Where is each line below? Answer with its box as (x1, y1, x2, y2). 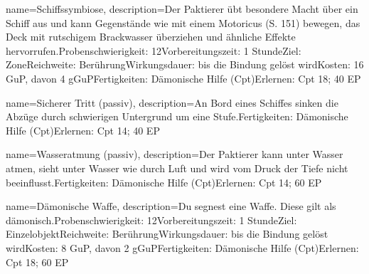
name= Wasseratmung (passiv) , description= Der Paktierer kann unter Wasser (6, 147, 343, 162)
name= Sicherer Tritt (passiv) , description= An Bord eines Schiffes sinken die (6, 95, 338, 110)
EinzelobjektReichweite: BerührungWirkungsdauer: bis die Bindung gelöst (6, 226, 328, 241)
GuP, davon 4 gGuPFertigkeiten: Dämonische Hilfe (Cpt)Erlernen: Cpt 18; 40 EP (6, 70, 361, 85)
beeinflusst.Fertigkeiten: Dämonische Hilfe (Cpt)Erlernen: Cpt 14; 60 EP (6, 174, 322, 189)
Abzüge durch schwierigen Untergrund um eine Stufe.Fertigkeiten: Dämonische (6, 109, 348, 124)
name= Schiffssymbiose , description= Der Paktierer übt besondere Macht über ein (6, 1, 358, 16)
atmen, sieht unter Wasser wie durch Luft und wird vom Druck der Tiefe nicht (6, 160, 348, 175)
